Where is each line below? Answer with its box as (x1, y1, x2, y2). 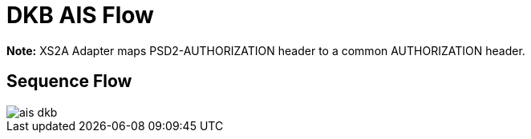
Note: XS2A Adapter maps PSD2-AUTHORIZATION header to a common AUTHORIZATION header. (6, 43, 525, 58)
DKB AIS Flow (6, 2, 154, 29)
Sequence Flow (6, 71, 132, 92)
